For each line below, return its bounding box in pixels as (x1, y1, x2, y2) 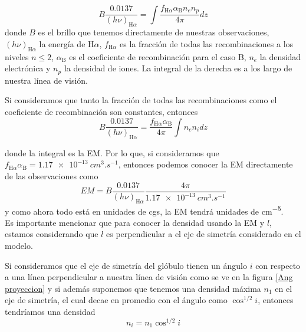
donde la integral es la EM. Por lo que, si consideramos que (5, 146, 219, 159)
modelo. (5, 239, 33, 251)
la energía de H (39, 37, 94, 50)
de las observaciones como (5, 170, 98, 182)
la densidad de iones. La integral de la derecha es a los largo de (64, 62, 292, 74)
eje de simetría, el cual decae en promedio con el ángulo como (5, 294, 228, 306)
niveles (5, 50, 29, 63)
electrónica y (5, 62, 51, 74)
